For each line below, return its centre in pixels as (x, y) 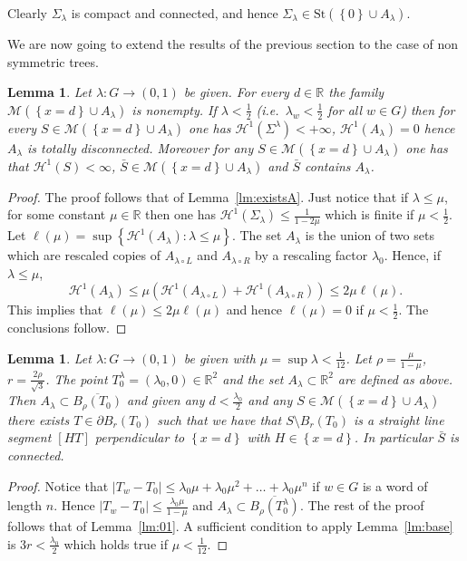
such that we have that (219, 419)
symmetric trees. (53, 61)
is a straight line (399, 419)
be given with (219, 358)
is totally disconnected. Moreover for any (141, 147)
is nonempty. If (174, 109)
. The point (77, 378)
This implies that (55, 310)
